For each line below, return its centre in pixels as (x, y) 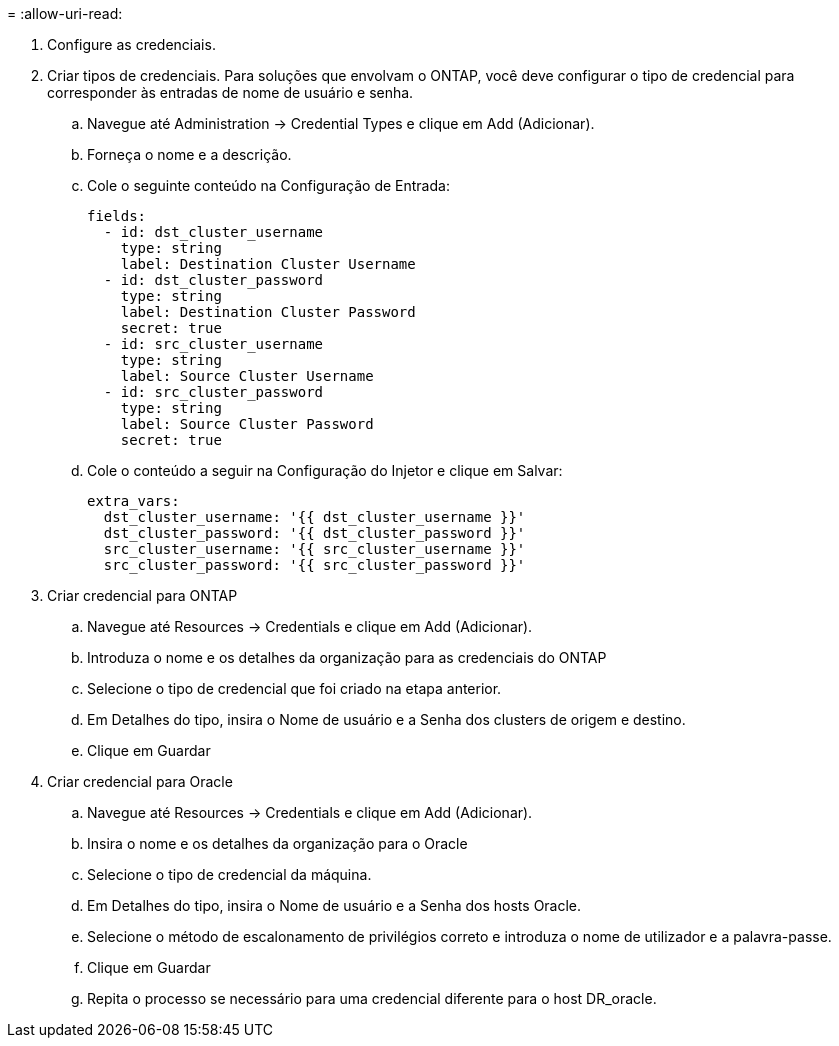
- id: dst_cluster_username (213, 232)
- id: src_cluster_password (213, 392)
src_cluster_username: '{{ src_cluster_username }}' (314, 549)
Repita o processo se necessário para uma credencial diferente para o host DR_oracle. (372, 998)
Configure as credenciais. (131, 44)
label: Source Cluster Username (247, 376)
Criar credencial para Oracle (140, 781)
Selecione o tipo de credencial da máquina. (229, 874)
